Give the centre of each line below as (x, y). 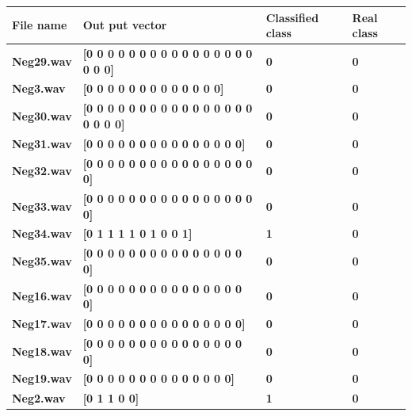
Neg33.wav (42, 206)
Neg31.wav (42, 143)
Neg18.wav (42, 351)
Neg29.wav (42, 61)
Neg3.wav (39, 88)
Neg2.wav (39, 398)
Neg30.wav (42, 116)
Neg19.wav (42, 378)
